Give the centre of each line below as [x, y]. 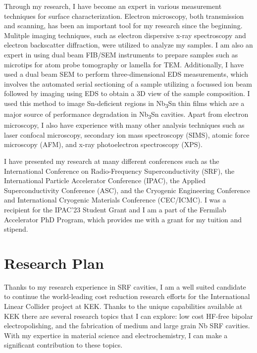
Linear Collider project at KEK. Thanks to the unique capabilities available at [123, 306]
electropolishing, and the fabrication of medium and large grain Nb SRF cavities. [127, 326]
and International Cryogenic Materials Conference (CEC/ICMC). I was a [115, 200]
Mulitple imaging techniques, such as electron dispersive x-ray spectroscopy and [125, 35]
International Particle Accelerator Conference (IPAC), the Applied [105, 180]
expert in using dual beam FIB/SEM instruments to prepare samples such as [121, 54]
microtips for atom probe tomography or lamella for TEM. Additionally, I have [124, 64]
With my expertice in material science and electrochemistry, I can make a [116, 335]
